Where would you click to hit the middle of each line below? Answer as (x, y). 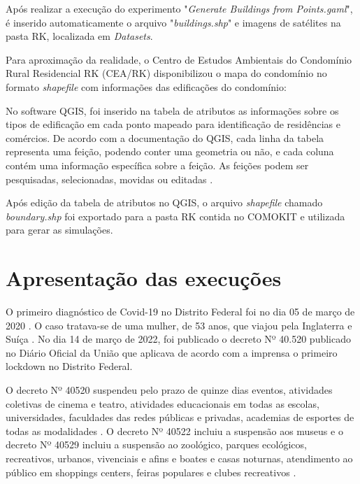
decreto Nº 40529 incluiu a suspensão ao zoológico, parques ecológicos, (156, 444)
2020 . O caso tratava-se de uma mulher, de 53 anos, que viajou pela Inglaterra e (179, 325)
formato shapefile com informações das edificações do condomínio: (146, 86)
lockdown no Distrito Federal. (69, 366)
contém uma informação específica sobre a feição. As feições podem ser (157, 165)
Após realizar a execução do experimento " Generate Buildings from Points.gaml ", (179, 8)
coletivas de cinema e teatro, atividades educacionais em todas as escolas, (163, 403)
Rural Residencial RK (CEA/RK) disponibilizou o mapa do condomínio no (166, 73)
